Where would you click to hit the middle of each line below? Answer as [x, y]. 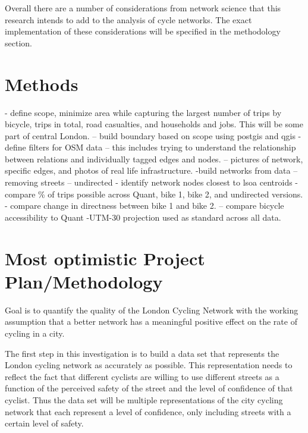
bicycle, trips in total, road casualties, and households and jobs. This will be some [154, 124]
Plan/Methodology [84, 281]
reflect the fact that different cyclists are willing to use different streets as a [142, 376]
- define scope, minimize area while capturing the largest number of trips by [143, 112]
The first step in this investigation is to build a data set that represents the [142, 353]
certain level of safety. [44, 423]
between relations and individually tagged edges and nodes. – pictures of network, [154, 159]
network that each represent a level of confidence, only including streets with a [148, 411]
